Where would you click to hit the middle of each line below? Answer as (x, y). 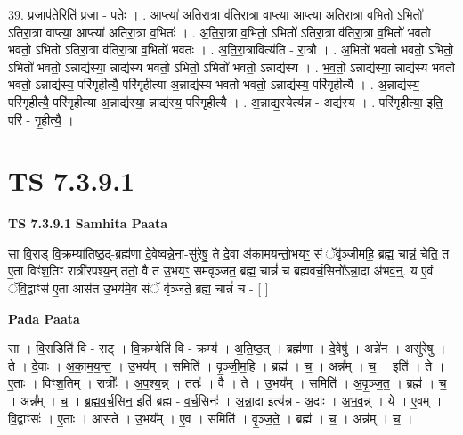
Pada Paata (44, 318)
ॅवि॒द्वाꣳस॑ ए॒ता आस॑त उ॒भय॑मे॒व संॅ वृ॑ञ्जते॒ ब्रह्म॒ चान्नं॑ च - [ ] (138, 288)
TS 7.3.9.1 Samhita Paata (88, 223)
